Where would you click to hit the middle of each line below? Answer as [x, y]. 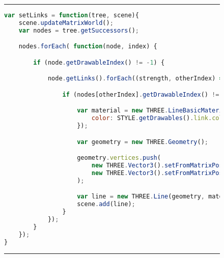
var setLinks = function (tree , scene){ [72, 15]
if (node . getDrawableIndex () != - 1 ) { [99, 62]
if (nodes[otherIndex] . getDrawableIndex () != [141, 94]
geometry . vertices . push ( [119, 158]
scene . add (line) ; [106, 204]
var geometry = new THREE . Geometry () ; [143, 142]
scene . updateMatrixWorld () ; [66, 23]
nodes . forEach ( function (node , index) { [88, 47]
